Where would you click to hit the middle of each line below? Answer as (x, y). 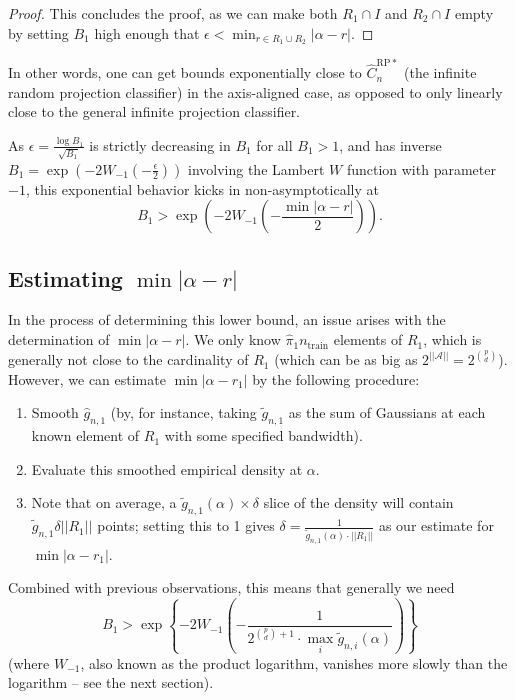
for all (274, 144)
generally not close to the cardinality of (128, 359)
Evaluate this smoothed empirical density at (167, 468)
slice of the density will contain (358, 502)
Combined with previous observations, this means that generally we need (231, 587)
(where (29, 662)
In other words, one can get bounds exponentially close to (185, 72)
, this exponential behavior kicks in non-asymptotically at (202, 188)
